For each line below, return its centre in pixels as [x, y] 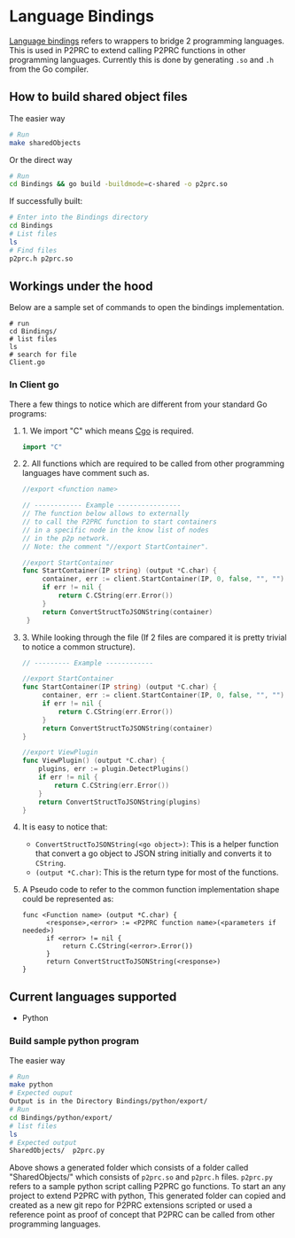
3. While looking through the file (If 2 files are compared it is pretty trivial [154, 637]
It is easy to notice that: [65, 827]
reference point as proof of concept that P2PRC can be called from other [142, 1215]
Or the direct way [41, 160]
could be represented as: [68, 899]
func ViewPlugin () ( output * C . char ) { [93, 761]
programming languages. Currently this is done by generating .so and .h [142, 59]
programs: [28, 413]
